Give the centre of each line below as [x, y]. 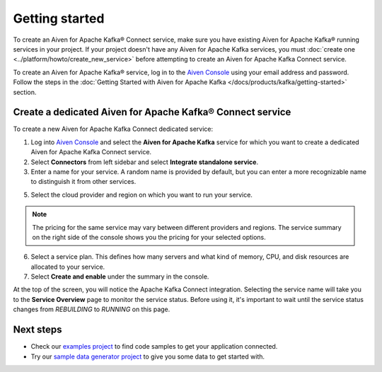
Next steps [37, 330]
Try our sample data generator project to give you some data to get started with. [148, 356]
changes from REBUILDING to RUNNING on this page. [92, 309]
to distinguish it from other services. [83, 182]
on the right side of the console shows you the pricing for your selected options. [149, 237]
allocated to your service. [68, 267]
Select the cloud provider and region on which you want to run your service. [141, 194]
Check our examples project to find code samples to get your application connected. [154, 347]
